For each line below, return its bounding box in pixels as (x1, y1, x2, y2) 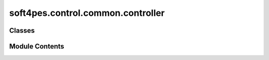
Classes (9, 26, 35, 35)
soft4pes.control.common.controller (9, 7, 165, 18)
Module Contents (9, 42, 64, 51)
